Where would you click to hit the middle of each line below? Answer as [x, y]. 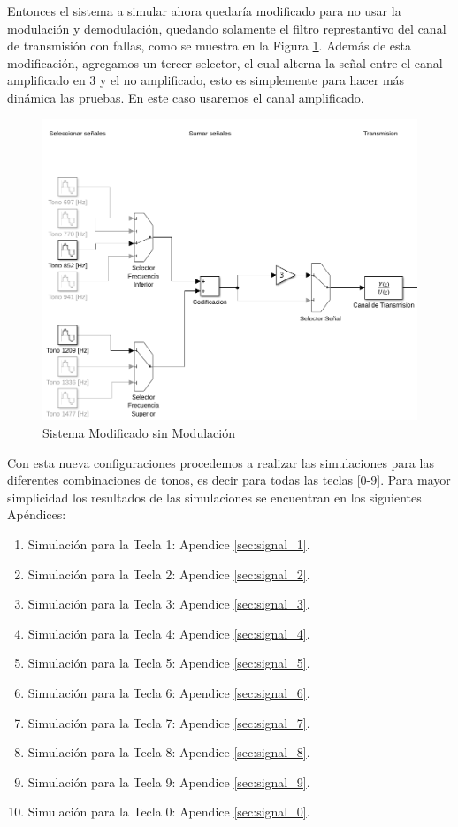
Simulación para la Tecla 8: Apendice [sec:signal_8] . [169, 752]
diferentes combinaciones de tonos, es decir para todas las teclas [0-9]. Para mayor [229, 480]
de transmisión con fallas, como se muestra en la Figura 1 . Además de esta [209, 46]
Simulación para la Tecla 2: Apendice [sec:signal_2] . [169, 574]
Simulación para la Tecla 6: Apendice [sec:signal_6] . [169, 692]
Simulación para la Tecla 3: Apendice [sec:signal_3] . [169, 604]
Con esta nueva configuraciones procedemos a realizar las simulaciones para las [221, 462]
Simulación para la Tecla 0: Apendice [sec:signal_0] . [169, 812]
